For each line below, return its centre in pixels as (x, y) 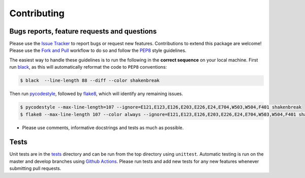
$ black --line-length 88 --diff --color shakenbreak (90, 81)
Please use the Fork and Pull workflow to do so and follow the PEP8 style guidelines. (98, 50)
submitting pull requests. (35, 168)
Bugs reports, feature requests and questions (83, 31)
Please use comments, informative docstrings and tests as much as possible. (103, 128)
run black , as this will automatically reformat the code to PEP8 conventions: (88, 67)
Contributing (37, 13)
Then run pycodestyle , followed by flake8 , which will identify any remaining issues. (96, 94)
